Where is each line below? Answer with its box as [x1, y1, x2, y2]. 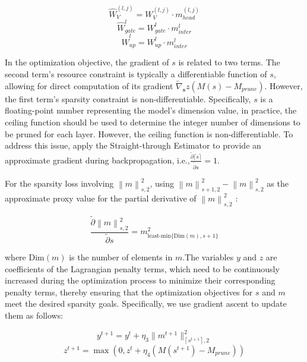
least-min [147, 232, 171, 239]
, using [150, 177, 175, 189]
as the [267, 177, 289, 189]
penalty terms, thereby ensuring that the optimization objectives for [5, 285, 253, 298]
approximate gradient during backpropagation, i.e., [5, 153, 190, 166]
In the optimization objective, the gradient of [5, 56, 169, 68]
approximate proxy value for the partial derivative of [5, 191, 197, 204]
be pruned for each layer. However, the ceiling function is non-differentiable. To [5, 127, 293, 140]
